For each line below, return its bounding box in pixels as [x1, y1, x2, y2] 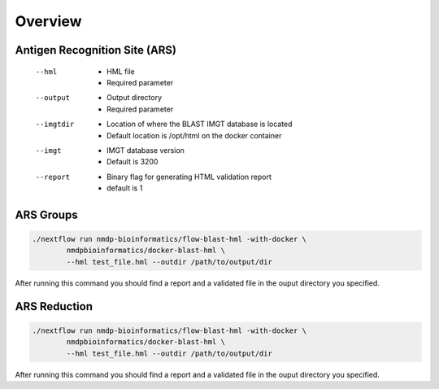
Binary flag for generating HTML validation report [106, 172, 272, 181]
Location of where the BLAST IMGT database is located [106, 119, 293, 129]
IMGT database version [106, 145, 185, 155]
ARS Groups [15, 208, 78, 221]
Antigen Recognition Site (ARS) [15, 43, 177, 57]
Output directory [106, 93, 163, 103]
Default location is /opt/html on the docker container [106, 130, 282, 140]
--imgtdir [35, 120, 75, 129]
